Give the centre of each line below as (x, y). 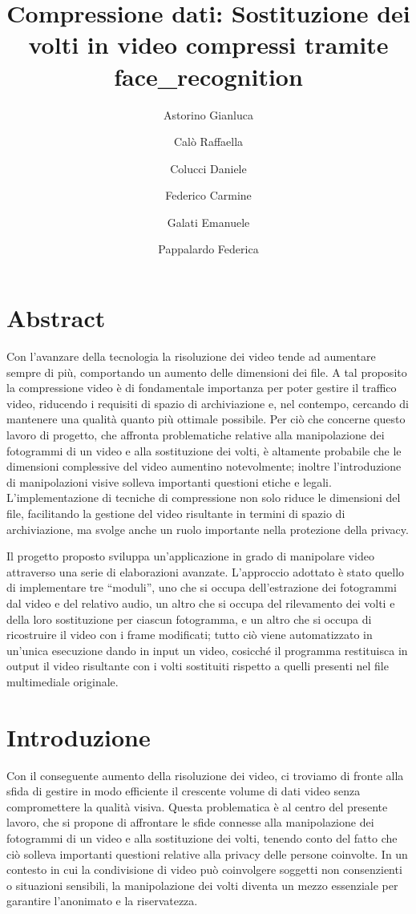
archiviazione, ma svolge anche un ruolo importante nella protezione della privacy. (208, 529)
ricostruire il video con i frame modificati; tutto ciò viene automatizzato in (190, 635)
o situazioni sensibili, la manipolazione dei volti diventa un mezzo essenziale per (202, 885)
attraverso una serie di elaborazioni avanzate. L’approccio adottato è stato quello (206, 571)
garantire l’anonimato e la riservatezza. (102, 901)
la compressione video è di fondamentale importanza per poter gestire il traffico (202, 388)
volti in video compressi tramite (208, 44)
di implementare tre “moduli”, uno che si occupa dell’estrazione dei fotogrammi (202, 587)
